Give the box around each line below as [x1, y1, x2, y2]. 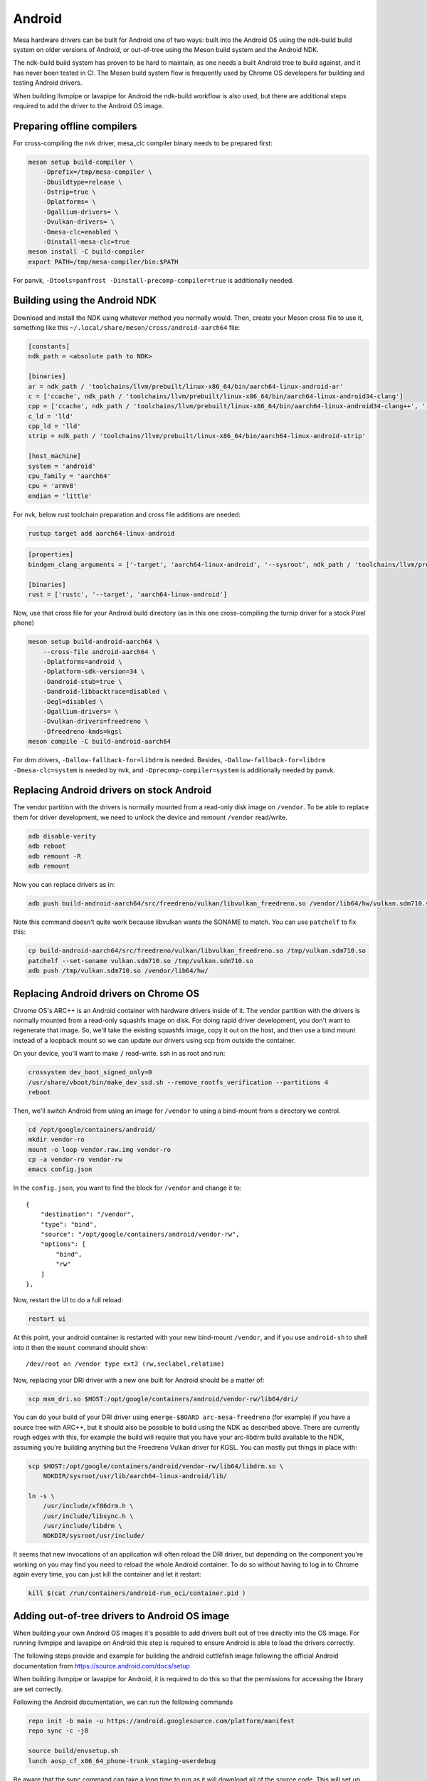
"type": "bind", [40, 1220, 97, 1228]
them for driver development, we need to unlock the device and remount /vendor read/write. [13, 813, 288, 821]
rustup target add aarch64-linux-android [28, 529, 175, 537]
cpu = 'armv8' [28, 482, 78, 490]
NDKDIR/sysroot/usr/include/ [43, 1532, 145, 1540]
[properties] [28, 551, 74, 559]
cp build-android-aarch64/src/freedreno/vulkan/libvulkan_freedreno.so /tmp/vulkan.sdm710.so [28, 947, 367, 955]
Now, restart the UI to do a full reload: [13, 1296, 124, 1304]
